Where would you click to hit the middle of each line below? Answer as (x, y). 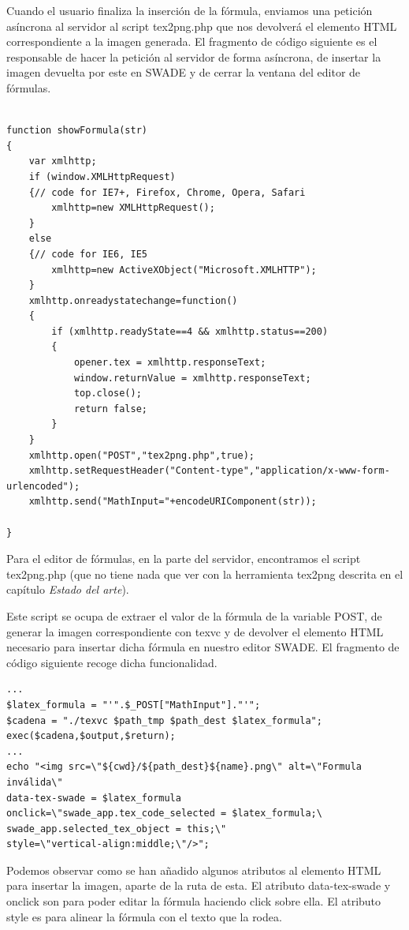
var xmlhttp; (63, 161)
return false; (110, 409)
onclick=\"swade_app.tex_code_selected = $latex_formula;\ (164, 814)
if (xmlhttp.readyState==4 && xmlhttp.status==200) (190, 331)
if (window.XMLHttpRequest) (102, 176)
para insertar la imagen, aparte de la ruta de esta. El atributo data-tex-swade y (199, 885)
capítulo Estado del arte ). (68, 589)
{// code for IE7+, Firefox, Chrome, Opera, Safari (167, 192)
